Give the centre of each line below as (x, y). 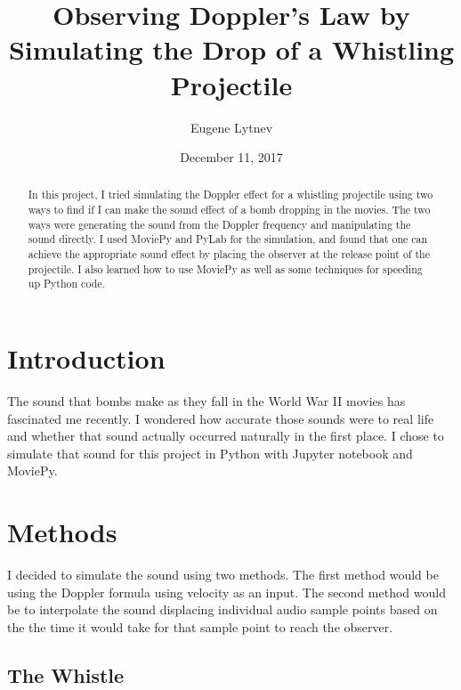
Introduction (86, 358)
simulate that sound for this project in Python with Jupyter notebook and (210, 453)
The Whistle (66, 674)
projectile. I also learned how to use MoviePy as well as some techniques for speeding (225, 268)
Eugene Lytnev (231, 127)
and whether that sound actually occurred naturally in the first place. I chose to (226, 436)
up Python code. (66, 284)
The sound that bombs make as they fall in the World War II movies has (206, 401)
